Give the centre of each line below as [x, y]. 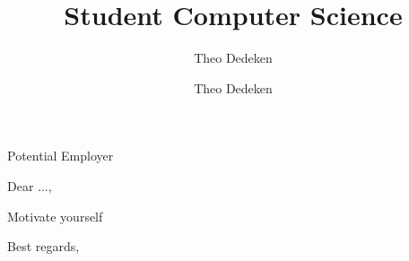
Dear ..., [30, 185]
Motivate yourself [55, 216]
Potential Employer [61, 156]
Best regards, [44, 246]
